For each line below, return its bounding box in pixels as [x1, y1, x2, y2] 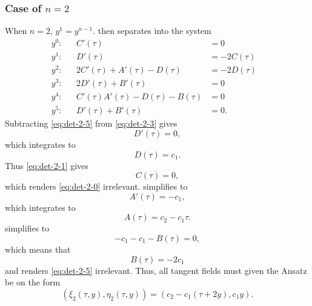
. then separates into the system [93, 24, 211, 37]
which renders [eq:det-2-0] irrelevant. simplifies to [5, 180, 188, 193]
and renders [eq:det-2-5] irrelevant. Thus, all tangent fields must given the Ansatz [5, 264, 307, 276]
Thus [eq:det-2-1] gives [5, 159, 88, 171]
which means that [5, 243, 71, 256]
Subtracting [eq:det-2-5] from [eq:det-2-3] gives [5, 117, 178, 130]
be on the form [5, 276, 61, 288]
